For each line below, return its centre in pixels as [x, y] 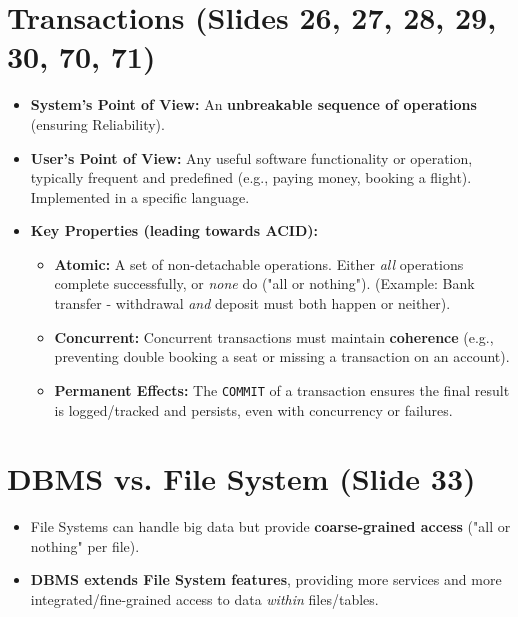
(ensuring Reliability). [97, 123]
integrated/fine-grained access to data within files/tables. [204, 599]
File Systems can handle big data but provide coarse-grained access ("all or [270, 526]
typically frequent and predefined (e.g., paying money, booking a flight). [251, 177]
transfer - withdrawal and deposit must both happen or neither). [252, 303]
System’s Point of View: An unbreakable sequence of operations [253, 104]
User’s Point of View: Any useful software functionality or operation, [251, 157]
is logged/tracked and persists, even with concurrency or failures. [253, 409]
